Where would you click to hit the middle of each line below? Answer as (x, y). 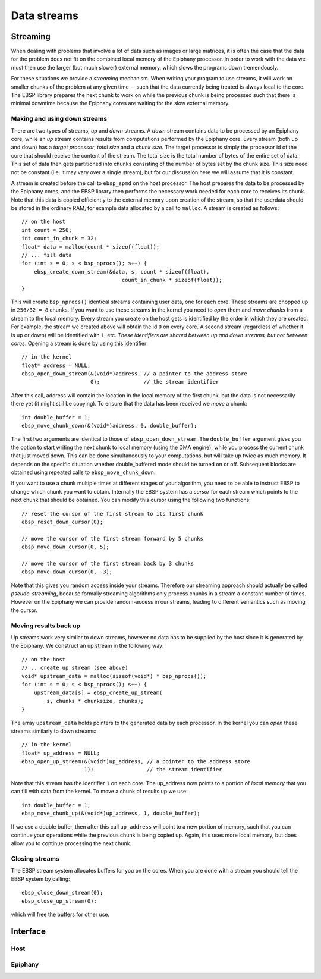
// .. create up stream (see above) (75, 668)
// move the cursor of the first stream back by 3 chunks (108, 563)
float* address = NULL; (56, 365)
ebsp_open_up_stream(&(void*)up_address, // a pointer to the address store (136, 762)
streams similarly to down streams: (54, 731)
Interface (28, 931)
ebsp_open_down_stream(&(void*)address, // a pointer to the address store (134, 374)
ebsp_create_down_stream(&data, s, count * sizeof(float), (122, 272)
